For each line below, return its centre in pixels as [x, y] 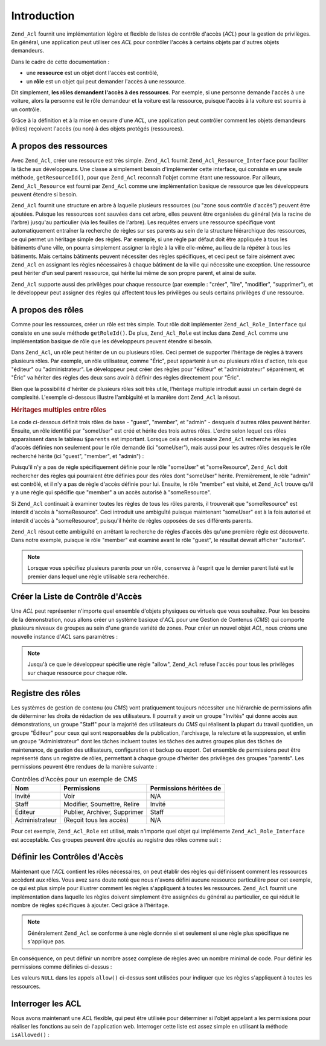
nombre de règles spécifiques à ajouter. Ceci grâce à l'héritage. [90, 905]
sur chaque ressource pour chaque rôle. [78, 673]
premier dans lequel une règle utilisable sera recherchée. [98, 576]
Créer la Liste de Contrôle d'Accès [77, 597]
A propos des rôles [47, 310]
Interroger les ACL [46, 1003]
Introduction [43, 16]
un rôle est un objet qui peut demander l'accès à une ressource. [106, 81]
